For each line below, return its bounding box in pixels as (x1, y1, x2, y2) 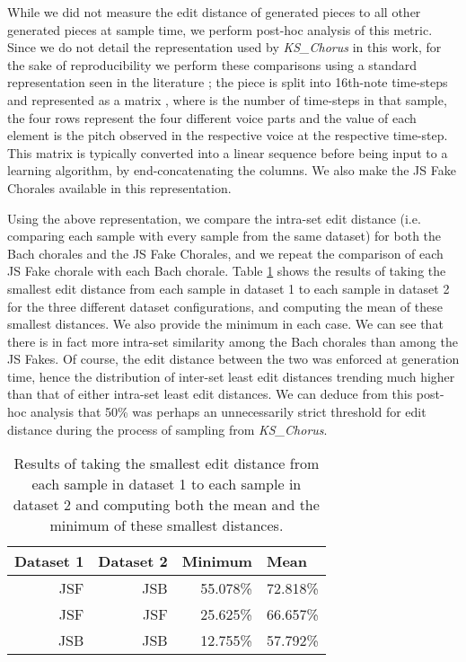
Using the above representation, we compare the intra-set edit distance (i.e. (7, 208, 421, 227)
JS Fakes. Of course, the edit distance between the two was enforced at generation (7, 349, 460, 368)
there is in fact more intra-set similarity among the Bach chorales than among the (7, 331, 458, 350)
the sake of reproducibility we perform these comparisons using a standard (7, 55, 418, 74)
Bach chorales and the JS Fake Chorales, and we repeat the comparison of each (7, 243, 444, 262)
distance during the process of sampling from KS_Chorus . (7, 419, 328, 438)
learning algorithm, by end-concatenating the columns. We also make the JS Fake (7, 161, 456, 180)
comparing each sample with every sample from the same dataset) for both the (7, 226, 442, 245)
